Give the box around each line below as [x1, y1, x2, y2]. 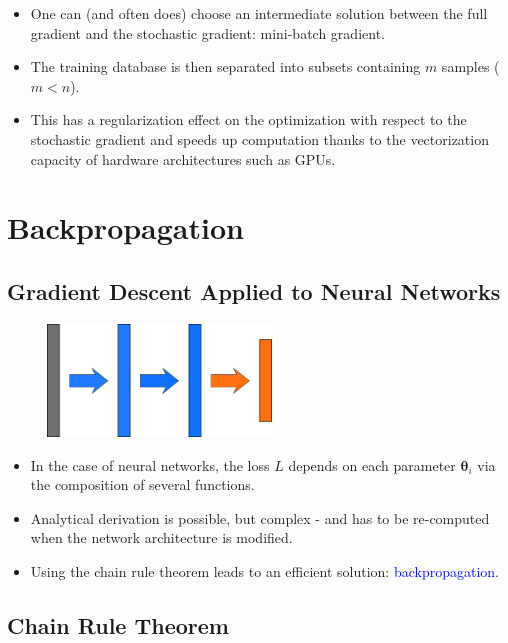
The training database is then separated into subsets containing [30, 56, 421, 77]
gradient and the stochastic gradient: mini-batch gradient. [30, 22, 385, 43]
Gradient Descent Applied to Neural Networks [7, 275, 501, 306]
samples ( [441, 56, 500, 77]
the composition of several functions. [30, 474, 255, 495]
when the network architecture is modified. [30, 527, 293, 548]
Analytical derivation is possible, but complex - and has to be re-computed [30, 507, 490, 528]
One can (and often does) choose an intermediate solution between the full [30, 3, 488, 23]
